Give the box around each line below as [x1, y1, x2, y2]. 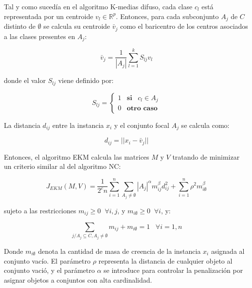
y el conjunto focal [114, 120, 169, 130]
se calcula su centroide [43, 21, 110, 31]
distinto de [4, 21, 36, 31]
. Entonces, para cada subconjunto [116, 11, 219, 21]
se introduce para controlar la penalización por [104, 265, 243, 275]
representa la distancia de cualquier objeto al [98, 255, 233, 266]
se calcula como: [181, 120, 230, 130]
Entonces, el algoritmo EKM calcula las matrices [4, 151, 149, 162]
